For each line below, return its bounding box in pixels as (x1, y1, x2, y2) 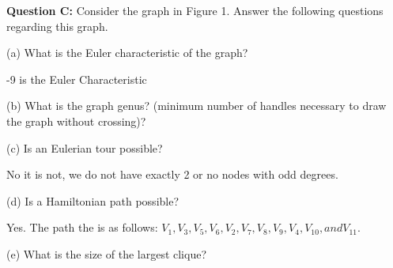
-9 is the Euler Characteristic (6, 70, 147, 87)
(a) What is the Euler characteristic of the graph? (6, 44, 248, 61)
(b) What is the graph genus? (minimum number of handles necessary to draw (6, 97, 387, 114)
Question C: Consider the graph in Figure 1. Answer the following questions (6, 2, 384, 18)
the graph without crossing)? (6, 112, 146, 129)
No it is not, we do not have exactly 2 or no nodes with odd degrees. (6, 166, 338, 183)
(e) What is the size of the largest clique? (6, 245, 207, 262)
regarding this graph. (6, 17, 108, 34)
